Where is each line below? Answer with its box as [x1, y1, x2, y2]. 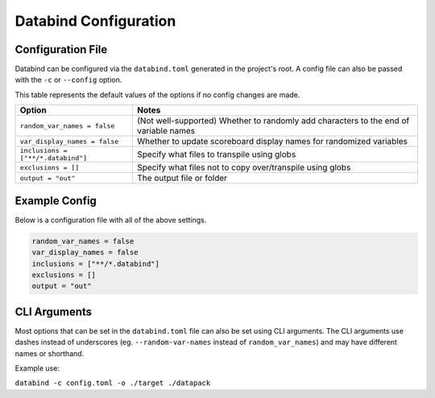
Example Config [14, 194, 97, 207]
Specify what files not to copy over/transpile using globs [137, 162, 351, 173]
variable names [137, 125, 196, 137]
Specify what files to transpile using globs [137, 149, 296, 160]
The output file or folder [137, 173, 228, 184]
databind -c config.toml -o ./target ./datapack [14, 379, 211, 388]
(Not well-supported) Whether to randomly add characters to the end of [137, 115, 410, 126]
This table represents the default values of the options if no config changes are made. [14, 89, 300, 100]
